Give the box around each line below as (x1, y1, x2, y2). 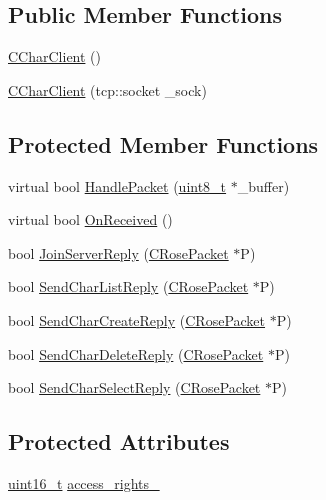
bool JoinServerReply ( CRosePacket (8, 242, 229, 263)
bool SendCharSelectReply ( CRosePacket (8, 377, 261, 398)
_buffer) (237, 175, 290, 196)
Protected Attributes (8, 426, 230, 457)
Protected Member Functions (8, 128, 319, 159)
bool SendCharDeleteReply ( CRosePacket (8, 343, 264, 364)
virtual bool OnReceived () (8, 209, 173, 230)
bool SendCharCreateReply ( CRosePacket (8, 309, 266, 330)
